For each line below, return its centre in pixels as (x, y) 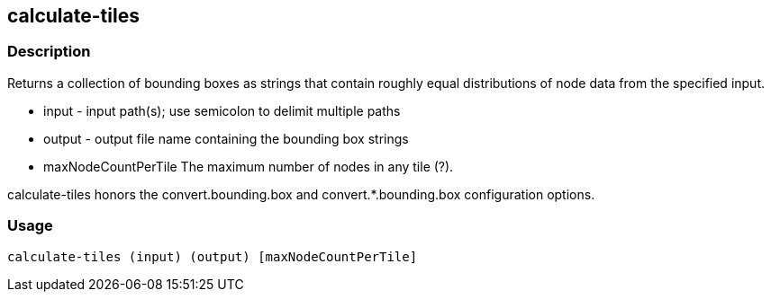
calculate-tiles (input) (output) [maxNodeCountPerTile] (213, 256)
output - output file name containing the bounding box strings (226, 138)
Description (49, 52)
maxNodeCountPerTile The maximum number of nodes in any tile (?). (249, 166)
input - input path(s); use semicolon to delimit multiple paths (222, 110)
